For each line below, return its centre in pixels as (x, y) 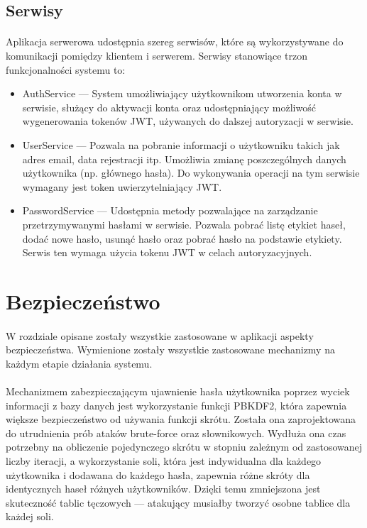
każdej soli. (30, 516)
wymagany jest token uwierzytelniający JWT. (122, 186)
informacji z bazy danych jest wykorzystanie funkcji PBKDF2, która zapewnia (176, 405)
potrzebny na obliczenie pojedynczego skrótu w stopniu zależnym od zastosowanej (184, 447)
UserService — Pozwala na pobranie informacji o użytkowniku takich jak (181, 144)
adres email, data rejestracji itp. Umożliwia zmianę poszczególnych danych (184, 159)
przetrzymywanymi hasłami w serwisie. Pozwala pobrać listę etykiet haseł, (184, 224)
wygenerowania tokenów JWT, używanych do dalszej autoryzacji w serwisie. (188, 121)
